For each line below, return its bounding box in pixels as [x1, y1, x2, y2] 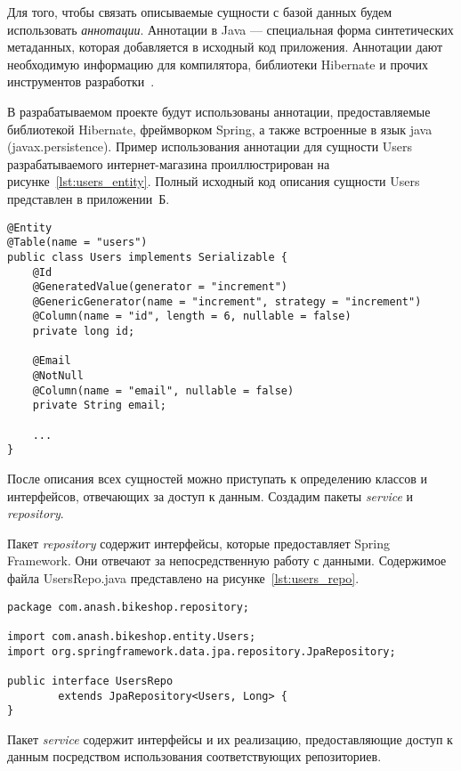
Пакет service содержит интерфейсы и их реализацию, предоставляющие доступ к [7, 729, 453, 748]
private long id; [32, 325, 135, 338]
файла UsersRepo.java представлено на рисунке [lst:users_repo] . [7, 569, 360, 587]
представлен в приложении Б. [7, 189, 170, 207]
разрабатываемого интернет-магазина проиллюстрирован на [7, 154, 330, 173]
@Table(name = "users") [7, 236, 148, 249]
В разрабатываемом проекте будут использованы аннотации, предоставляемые [7, 101, 431, 120]
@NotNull [32, 369, 84, 383]
